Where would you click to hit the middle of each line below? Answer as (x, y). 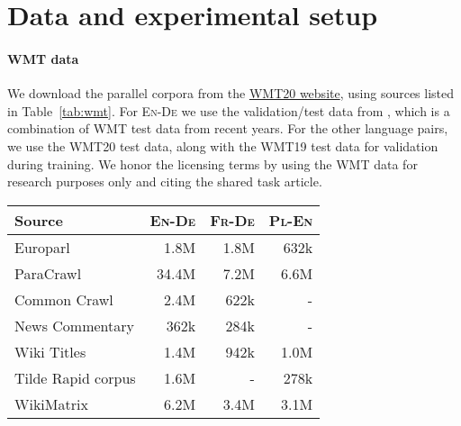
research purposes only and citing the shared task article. (165, 181)
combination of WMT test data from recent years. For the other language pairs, (228, 128)
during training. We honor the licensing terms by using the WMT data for (212, 163)
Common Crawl (64, 299)
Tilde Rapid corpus (75, 377)
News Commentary (74, 325)
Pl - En (291, 220)
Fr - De (232, 220)
